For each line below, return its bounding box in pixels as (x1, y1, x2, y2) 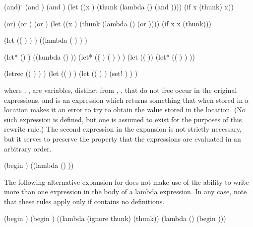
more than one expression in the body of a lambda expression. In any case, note (4, 186, 247, 197)
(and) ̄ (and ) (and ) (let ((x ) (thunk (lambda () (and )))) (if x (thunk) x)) (4, 1, 234, 11)
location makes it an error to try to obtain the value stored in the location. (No (4, 104, 246, 115)
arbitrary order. (4, 143, 52, 153)
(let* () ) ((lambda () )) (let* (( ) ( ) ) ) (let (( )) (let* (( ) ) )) (4, 51, 195, 62)
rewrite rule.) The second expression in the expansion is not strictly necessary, (4, 124, 242, 134)
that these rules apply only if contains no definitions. (4, 196, 165, 206)
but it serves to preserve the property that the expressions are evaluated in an (4, 133, 241, 144)
